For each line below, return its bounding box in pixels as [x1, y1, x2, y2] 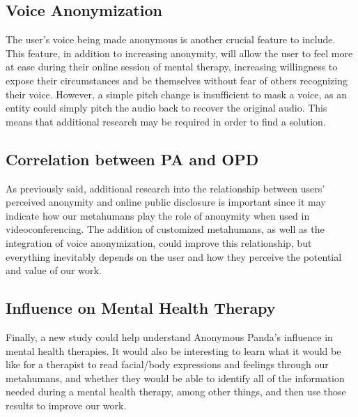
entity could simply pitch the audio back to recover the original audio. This [6, 100, 327, 115]
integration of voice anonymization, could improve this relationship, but [6, 235, 312, 250]
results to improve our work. [6, 397, 127, 412]
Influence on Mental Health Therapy [6, 297, 276, 319]
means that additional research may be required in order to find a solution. [6, 114, 326, 128]
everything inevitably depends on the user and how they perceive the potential [6, 249, 342, 264]
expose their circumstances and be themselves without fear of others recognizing [6, 73, 348, 87]
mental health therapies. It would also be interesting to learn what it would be [6, 343, 341, 358]
